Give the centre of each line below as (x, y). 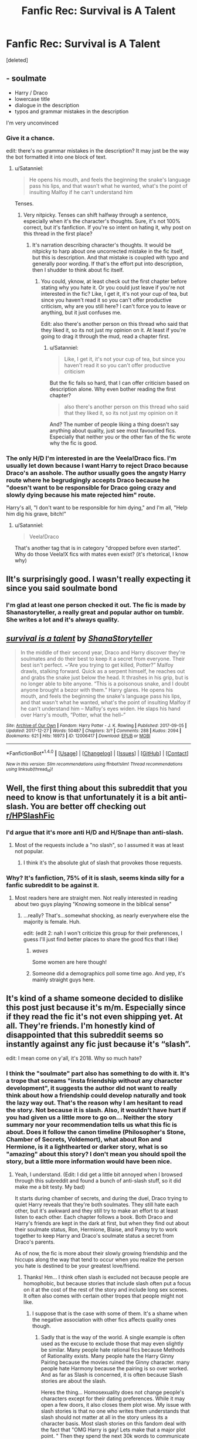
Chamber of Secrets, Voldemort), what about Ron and (84, 1140)
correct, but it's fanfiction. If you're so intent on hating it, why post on (107, 228)
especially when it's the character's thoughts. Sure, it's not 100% (102, 221)
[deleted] (17, 60)
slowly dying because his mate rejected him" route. (81, 495)
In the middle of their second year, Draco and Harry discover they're (103, 653)
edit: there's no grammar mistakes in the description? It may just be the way (98, 151)
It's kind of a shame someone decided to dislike (95, 998)
